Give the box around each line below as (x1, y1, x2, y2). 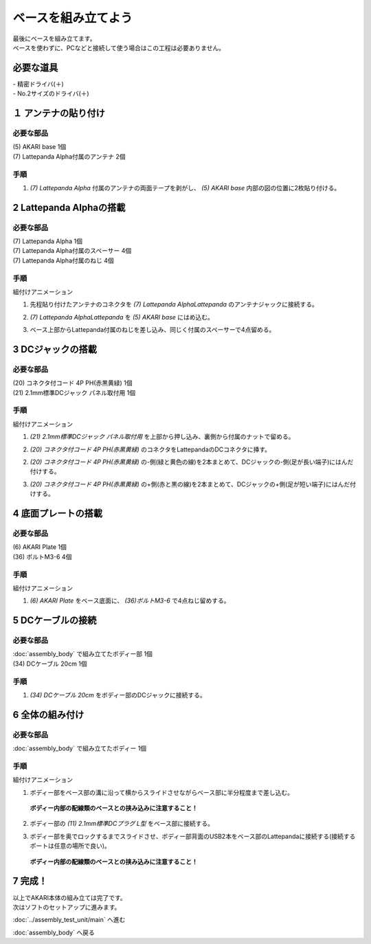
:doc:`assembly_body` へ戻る (12, 928, 95, 936)
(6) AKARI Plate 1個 (12, 543, 67, 551)
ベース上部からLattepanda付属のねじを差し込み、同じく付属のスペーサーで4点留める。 (30, 326, 276, 334)
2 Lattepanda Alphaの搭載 (12, 201, 126, 213)
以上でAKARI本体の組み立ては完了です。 (12, 893, 126, 901)
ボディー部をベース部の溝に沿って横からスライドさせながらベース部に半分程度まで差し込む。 (30, 788, 293, 796)
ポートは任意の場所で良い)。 (30, 842, 111, 850)
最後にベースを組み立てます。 (12, 34, 96, 43)
